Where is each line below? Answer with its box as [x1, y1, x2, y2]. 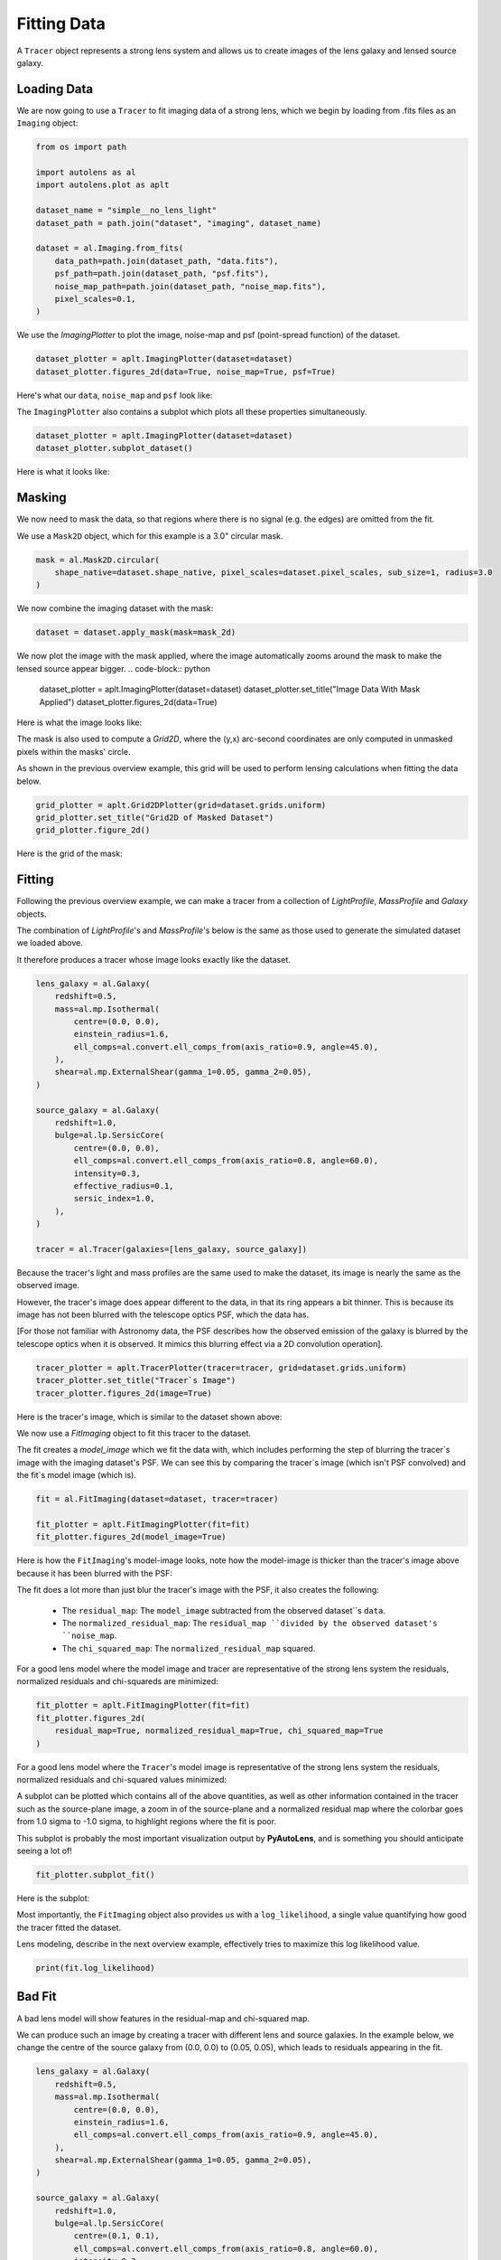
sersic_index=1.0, [73, 1193, 155, 1204]
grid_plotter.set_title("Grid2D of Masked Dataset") [35, 812, 274, 823]
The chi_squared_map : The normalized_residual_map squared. [61, 1643, 316, 1653]
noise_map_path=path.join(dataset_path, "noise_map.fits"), [54, 281, 327, 291]
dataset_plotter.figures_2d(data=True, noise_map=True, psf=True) [35, 366, 336, 377]
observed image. [16, 1280, 80, 1291]
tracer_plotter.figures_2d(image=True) [35, 1388, 212, 1398]
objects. [16, 909, 47, 919]
